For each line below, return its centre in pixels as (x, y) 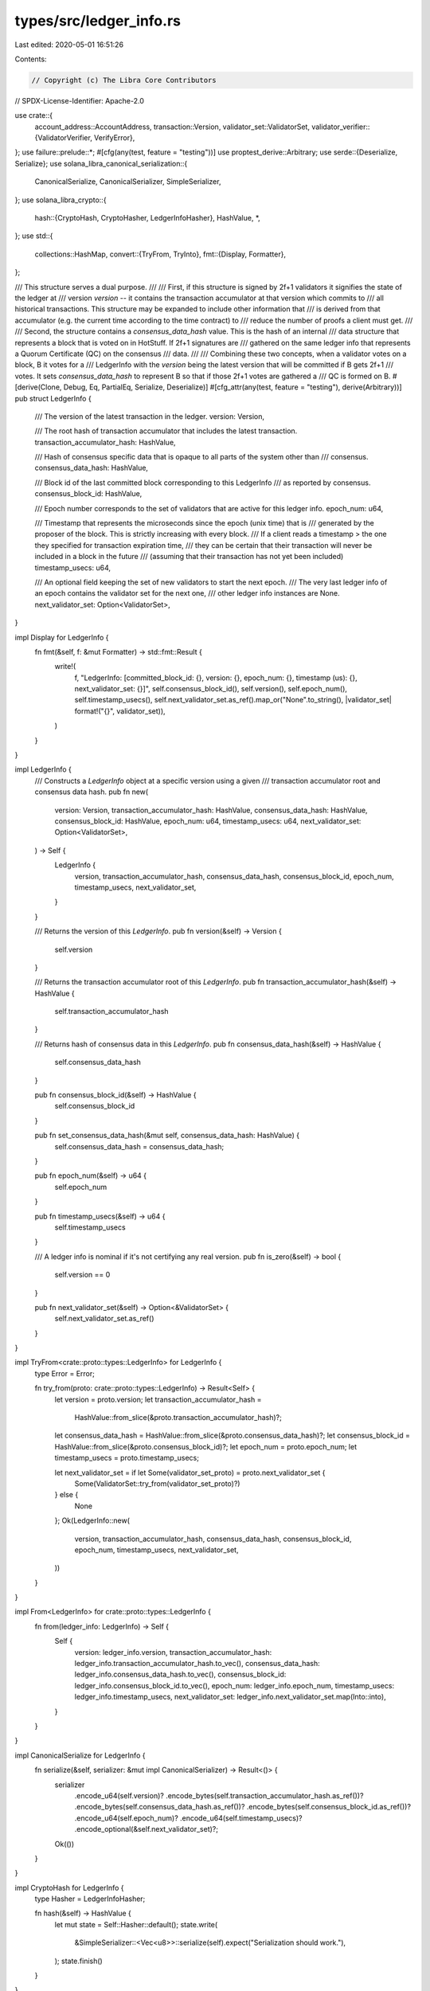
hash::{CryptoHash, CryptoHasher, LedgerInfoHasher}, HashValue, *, (147, 218)
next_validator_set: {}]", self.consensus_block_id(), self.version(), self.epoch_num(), (211, 689)
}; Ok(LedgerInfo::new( (92, 1520)
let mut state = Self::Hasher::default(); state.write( (136, 1924)
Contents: (31, 59)
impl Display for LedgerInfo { (62, 637)
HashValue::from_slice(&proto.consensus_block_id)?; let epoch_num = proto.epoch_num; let (206, 1446)
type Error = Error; (64, 1373)
